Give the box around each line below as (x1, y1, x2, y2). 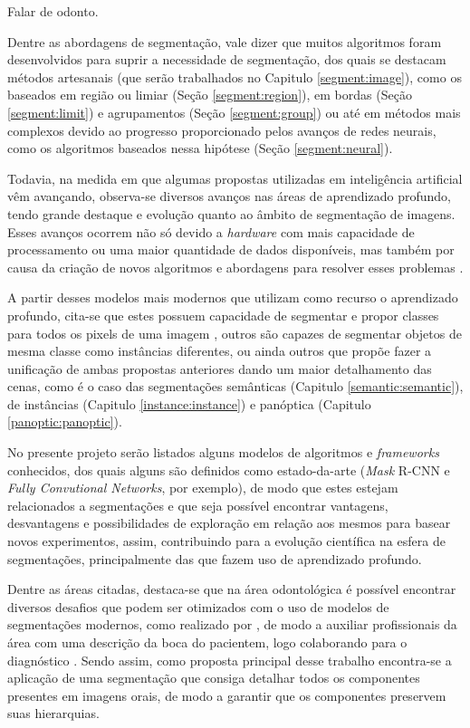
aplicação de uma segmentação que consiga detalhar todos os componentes (7, 668, 420, 687)
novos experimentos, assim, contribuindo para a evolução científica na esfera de (7, 532, 446, 551)
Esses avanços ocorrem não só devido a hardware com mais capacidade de (7, 222, 415, 241)
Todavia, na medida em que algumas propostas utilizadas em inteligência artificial (7, 168, 463, 187)
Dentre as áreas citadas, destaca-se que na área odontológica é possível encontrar (7, 580, 456, 599)
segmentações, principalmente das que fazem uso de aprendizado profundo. (7, 549, 422, 568)
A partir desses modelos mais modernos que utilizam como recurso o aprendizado (7, 288, 458, 307)
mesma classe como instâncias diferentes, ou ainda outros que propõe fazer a (7, 341, 432, 360)
